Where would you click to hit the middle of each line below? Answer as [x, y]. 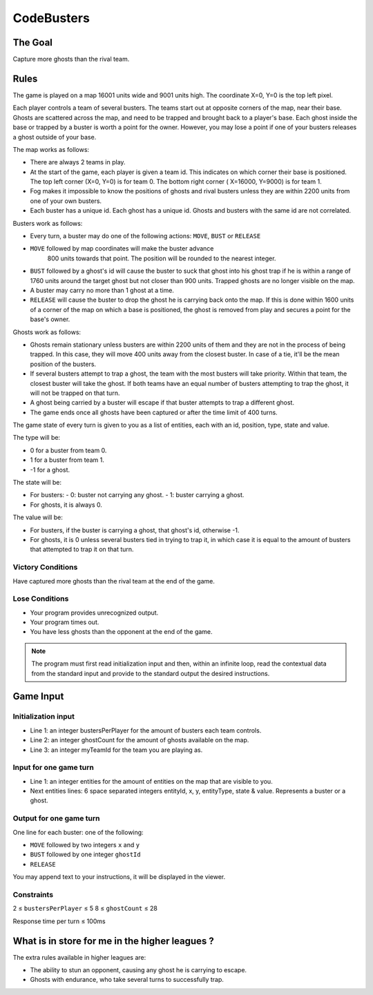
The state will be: [37, 483]
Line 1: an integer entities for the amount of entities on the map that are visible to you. [151, 781]
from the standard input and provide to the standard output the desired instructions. [151, 673]
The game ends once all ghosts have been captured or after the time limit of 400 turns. [154, 412]
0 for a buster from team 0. [68, 450]
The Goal [33, 42]
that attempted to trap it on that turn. [82, 550]
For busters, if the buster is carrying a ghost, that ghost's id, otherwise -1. [135, 530]
